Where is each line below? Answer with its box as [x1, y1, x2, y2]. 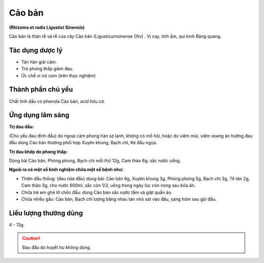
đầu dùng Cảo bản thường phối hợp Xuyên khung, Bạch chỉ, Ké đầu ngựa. [9, 140, 157, 146]
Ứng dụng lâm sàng [9, 111, 69, 119]
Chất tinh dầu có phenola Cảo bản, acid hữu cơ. [9, 98, 105, 104]
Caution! [22, 235, 41, 241]
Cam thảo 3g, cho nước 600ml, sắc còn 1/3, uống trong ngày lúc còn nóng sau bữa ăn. [21, 182, 196, 188]
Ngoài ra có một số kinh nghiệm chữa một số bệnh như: [9, 167, 124, 173]
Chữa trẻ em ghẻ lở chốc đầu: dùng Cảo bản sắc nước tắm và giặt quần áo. [21, 189, 173, 195]
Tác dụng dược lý [9, 46, 63, 54]
